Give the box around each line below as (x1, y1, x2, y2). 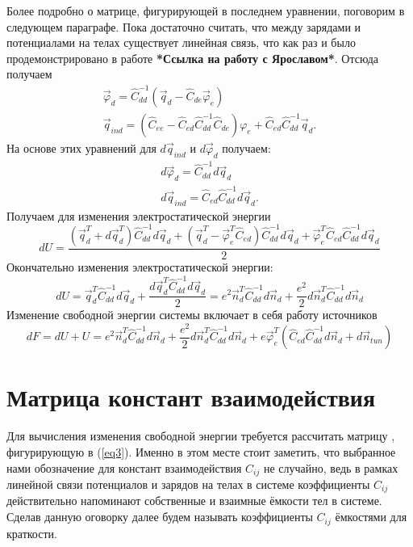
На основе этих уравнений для (6, 139, 156, 156)
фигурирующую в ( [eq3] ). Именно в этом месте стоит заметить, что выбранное (6, 443, 396, 460)
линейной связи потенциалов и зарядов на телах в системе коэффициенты (6, 476, 370, 493)
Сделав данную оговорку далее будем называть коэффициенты (6, 508, 313, 525)
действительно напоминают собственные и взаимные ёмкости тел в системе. (6, 492, 382, 509)
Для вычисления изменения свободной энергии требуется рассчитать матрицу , (6, 427, 395, 444)
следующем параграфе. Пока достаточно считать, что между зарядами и (6, 18, 361, 35)
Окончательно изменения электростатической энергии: (6, 258, 273, 275)
